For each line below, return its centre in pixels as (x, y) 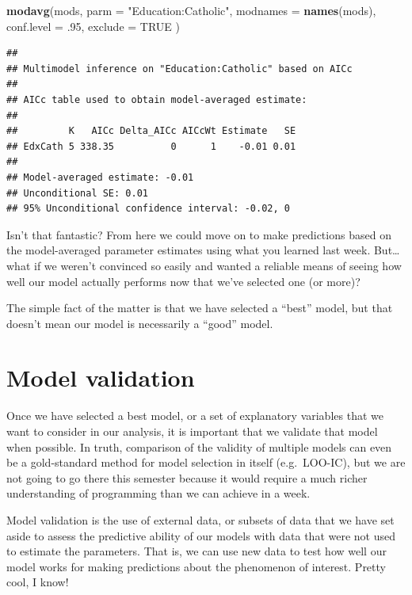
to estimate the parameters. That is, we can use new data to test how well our (196, 551)
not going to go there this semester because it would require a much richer (187, 477)
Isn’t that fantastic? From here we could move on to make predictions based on (199, 234)
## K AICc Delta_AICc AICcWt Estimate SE (151, 131)
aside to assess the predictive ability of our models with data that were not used (201, 535)
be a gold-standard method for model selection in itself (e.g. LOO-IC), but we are (206, 462)
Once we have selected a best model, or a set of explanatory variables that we (195, 416)
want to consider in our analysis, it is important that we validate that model (192, 431)
